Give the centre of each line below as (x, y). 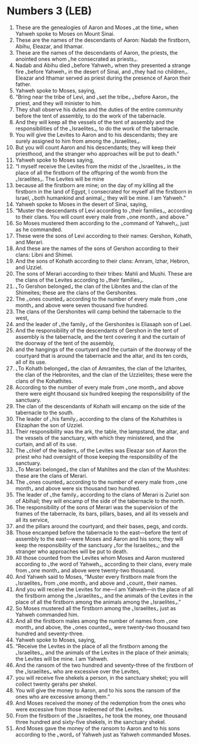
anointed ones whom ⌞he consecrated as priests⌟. (76, 59)
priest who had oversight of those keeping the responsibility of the (97, 456)
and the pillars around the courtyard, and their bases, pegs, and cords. (102, 526)
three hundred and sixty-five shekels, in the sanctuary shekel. (91, 722)
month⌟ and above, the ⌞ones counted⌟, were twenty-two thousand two (103, 627)
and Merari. (29, 242)
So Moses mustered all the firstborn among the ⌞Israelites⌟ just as (96, 608)
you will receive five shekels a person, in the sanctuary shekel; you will (102, 677)
